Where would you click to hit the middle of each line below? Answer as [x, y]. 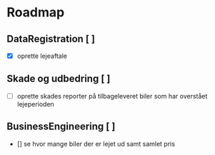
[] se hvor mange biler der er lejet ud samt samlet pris [96, 144]
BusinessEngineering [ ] [61, 127]
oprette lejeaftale [42, 56]
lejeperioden [35, 104]
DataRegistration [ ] [51, 39]
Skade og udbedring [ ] [59, 79]
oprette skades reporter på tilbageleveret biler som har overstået [112, 96]
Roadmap [36, 12]
